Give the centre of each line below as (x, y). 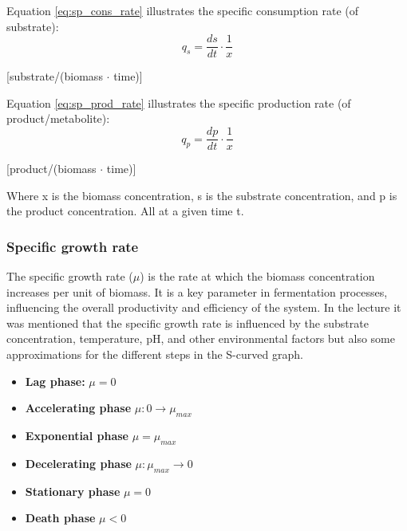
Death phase (60, 518)
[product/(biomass (51, 169)
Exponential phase (77, 436)
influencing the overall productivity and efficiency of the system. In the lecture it (204, 307)
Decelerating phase (78, 463)
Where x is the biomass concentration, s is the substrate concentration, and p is (202, 195)
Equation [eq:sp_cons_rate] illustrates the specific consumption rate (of (183, 10)
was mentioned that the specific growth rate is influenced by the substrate (188, 323)
